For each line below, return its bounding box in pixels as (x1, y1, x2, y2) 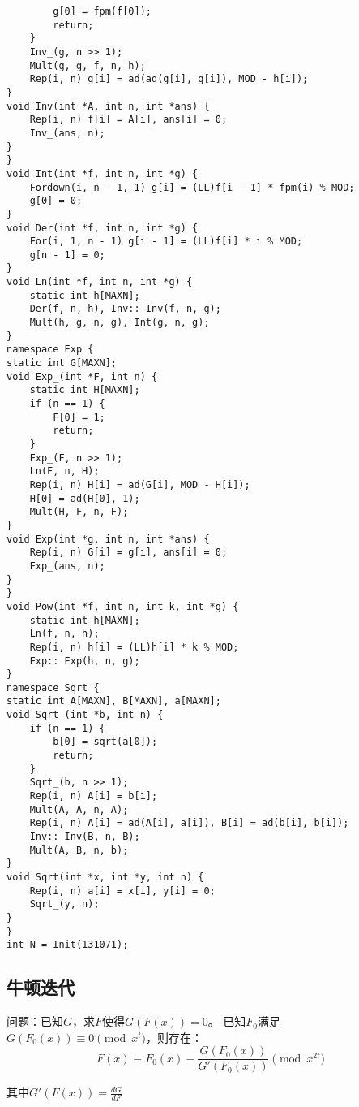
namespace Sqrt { (6, 681, 100, 694)
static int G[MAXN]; (6, 357, 118, 370)
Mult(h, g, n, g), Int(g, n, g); (29, 317, 210, 329)
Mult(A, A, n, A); (29, 803, 129, 815)
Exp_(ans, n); (29, 560, 105, 572)
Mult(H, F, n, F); (29, 506, 129, 518)
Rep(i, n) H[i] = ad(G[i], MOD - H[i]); (29, 478, 250, 491)
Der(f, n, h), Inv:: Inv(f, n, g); (29, 303, 221, 315)
